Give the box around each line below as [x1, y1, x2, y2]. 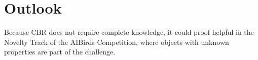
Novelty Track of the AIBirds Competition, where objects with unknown [4, 36, 229, 47]
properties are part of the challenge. [4, 46, 116, 57]
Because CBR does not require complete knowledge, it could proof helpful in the [4, 27, 254, 37]
